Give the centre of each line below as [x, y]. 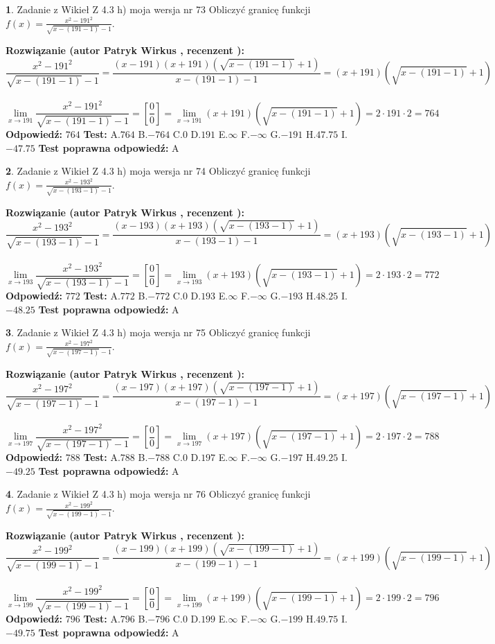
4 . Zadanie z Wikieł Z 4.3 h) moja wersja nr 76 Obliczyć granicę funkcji [158, 494]
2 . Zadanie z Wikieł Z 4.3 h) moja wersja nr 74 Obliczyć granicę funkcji [158, 171]
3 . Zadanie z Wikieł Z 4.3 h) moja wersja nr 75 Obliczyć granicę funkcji [158, 332]
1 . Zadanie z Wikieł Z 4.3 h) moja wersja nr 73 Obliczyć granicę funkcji [158, 9]
